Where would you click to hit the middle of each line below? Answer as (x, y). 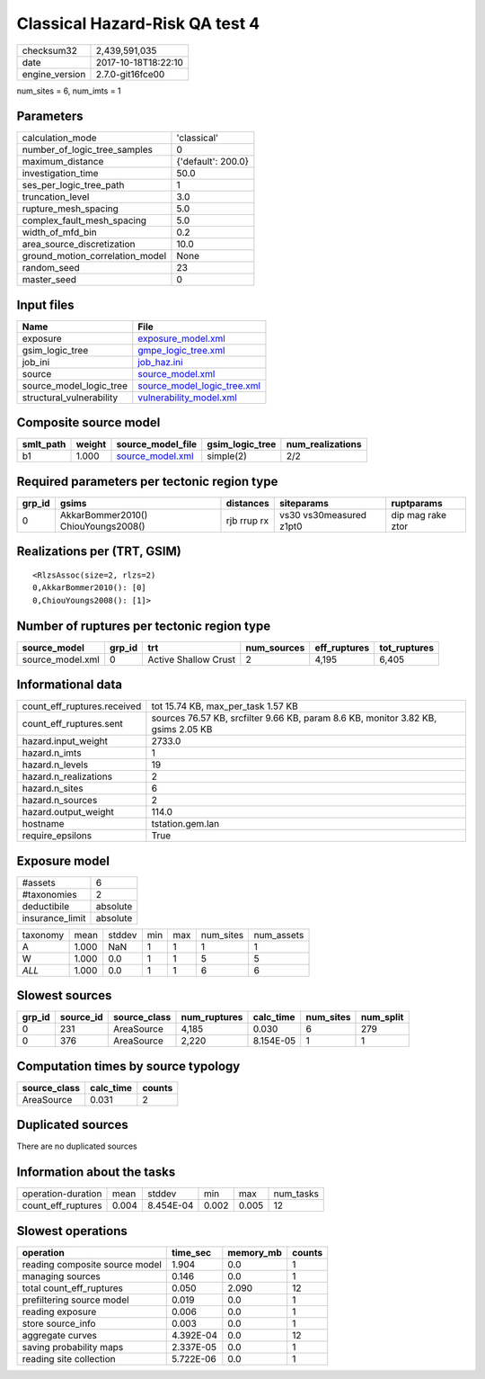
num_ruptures (212, 1017)
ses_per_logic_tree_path (73, 185)
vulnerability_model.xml (187, 398)
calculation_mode (60, 138)
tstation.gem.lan (185, 824)
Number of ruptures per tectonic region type (144, 626)
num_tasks (296, 1194)
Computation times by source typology (128, 1066)
